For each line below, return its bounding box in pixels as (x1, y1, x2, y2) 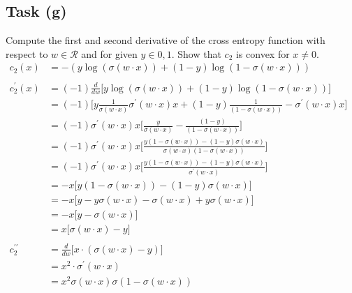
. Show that (171, 46, 221, 61)
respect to (6, 46, 48, 61)
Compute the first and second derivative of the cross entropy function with (6, 33, 325, 47)
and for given (81, 46, 138, 61)
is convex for (235, 46, 290, 61)
